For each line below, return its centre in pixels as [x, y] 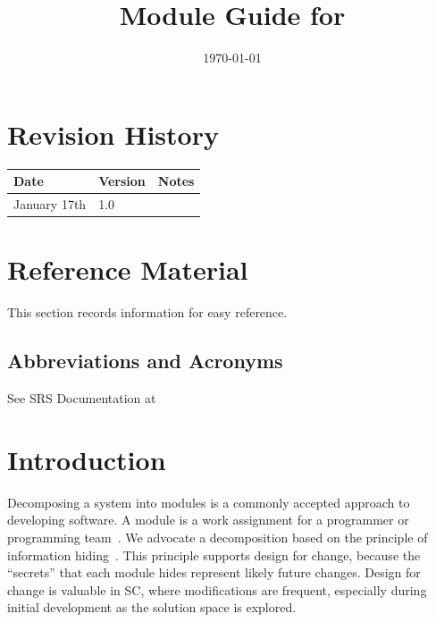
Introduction [87, 459]
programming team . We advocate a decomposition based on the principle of [218, 537]
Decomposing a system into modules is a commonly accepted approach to [209, 502]
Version [122, 181]
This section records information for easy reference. [147, 312]
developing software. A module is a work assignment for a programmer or [208, 520]
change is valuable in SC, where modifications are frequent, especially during [217, 589]
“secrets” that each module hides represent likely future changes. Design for [214, 572]
